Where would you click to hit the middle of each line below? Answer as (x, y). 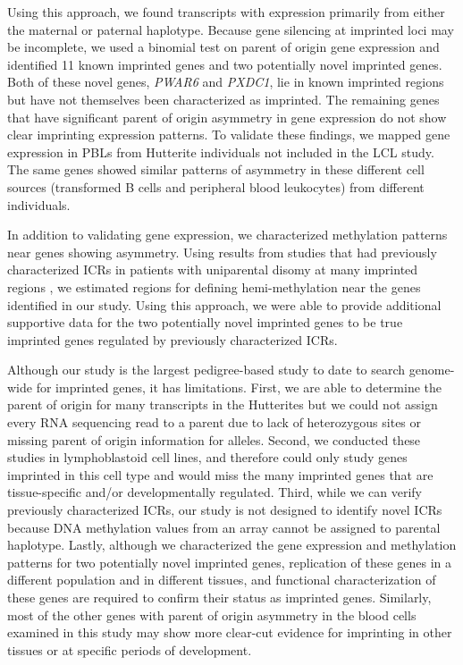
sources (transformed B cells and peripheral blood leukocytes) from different (216, 186)
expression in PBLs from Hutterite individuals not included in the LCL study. (221, 152)
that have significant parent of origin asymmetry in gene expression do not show (227, 117)
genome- (432, 370)
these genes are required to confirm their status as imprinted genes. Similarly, (219, 597)
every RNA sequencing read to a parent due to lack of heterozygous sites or (215, 422)
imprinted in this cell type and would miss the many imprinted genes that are (220, 474)
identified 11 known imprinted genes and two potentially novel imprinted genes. (225, 64)
